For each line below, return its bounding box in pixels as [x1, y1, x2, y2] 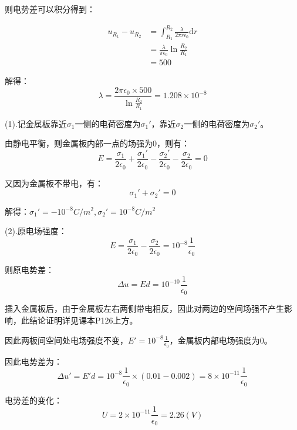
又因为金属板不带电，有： [5, 176, 103, 189]
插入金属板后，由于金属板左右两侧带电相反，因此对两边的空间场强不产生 [5, 302, 284, 315]
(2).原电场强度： [5, 225, 67, 237]
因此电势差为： [5, 355, 62, 367]
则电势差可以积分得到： [5, 3, 95, 15]
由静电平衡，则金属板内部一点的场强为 [5, 137, 153, 149]
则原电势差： [5, 264, 54, 276]
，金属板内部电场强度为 [169, 334, 260, 346]
